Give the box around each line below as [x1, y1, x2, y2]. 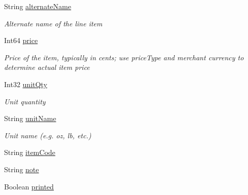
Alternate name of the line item [4, 18, 103, 28]
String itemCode [4, 147, 55, 158]
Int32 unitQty [4, 79, 47, 89]
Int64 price [4, 35, 38, 46]
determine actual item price [4, 62, 90, 72]
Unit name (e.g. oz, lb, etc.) [4, 130, 91, 140]
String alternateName [4, 1, 71, 11]
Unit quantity [4, 96, 46, 106]
